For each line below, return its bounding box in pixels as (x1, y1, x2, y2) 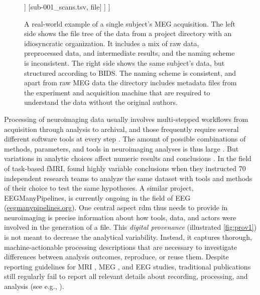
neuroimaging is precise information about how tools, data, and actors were (4, 212, 236, 222)
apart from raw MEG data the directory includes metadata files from (24, 77, 237, 88)
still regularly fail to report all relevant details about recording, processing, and (4, 271, 248, 281)
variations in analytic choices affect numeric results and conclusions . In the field (4, 153, 251, 164)
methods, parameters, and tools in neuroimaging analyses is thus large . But (4, 143, 239, 154)
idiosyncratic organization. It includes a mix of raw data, (24, 38, 199, 48)
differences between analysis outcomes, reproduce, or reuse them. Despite (4, 251, 229, 262)
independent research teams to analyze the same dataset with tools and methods (4, 173, 252, 183)
